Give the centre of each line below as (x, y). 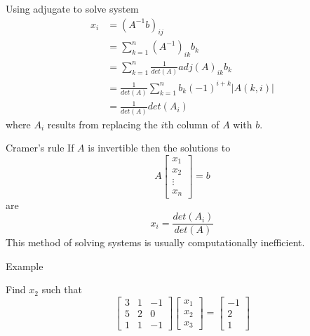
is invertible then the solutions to (159, 148)
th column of (192, 124)
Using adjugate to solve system (72, 8)
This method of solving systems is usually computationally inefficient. (155, 242)
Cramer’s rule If (40, 148)
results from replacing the (102, 124)
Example (25, 266)
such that (62, 289)
